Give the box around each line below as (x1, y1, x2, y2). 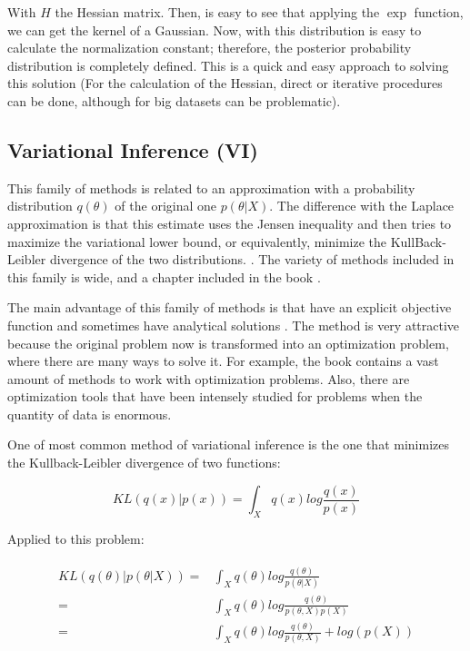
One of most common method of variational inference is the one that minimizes (7, 435, 449, 454)
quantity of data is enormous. (7, 404, 172, 423)
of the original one (115, 196, 216, 215)
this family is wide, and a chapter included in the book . (7, 267, 321, 286)
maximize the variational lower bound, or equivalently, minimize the (7, 232, 387, 251)
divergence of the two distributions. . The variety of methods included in (49, 250, 455, 269)
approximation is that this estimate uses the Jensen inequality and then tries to (7, 213, 452, 232)
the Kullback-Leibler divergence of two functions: (7, 453, 281, 472)
